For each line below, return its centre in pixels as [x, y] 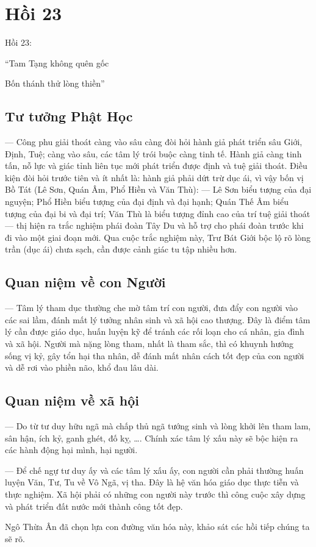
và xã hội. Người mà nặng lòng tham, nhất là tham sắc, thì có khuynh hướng [149, 344]
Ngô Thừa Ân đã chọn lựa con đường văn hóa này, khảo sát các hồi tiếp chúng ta [157, 527]
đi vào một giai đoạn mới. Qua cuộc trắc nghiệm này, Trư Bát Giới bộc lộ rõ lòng [158, 237]
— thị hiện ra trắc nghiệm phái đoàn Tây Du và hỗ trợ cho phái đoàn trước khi [154, 225]
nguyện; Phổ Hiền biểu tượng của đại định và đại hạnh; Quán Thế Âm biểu [147, 202]
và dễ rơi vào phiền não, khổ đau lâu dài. [82, 367]
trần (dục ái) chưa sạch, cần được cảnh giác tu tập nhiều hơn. [121, 249]
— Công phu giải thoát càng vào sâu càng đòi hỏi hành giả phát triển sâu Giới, [154, 142]
